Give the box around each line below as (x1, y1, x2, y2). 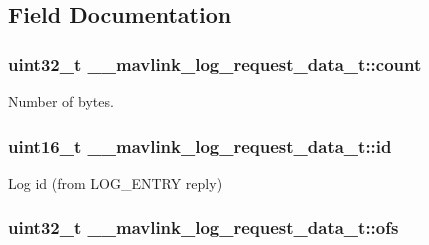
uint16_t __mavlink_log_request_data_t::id (8, 133, 392, 158)
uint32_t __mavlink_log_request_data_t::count (8, 51, 422, 76)
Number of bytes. (8, 91, 114, 111)
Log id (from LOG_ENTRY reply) (8, 172, 223, 193)
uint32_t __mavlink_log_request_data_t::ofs (8, 215, 399, 240)
